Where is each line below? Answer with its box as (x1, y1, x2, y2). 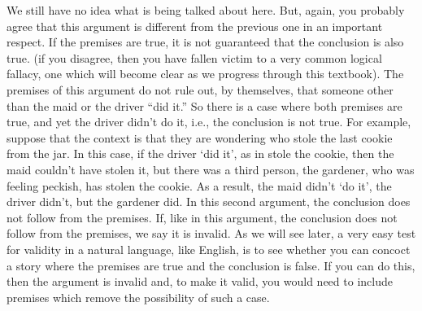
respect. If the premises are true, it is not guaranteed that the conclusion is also (7, 33, 404, 50)
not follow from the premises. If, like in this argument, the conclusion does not (7, 208, 398, 226)
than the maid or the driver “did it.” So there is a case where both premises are (7, 97, 402, 114)
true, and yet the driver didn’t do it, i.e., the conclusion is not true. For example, (7, 113, 411, 130)
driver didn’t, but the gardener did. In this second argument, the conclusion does (7, 193, 411, 210)
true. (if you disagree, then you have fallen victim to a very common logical (7, 49, 382, 66)
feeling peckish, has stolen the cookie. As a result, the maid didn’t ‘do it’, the (7, 177, 392, 194)
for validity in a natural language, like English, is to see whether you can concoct (7, 240, 411, 257)
